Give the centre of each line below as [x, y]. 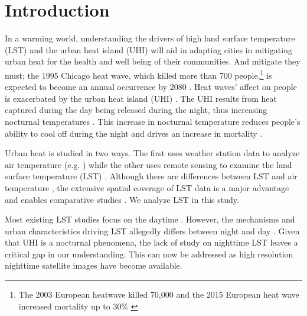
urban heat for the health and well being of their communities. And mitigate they [153, 61]
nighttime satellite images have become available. [94, 265]
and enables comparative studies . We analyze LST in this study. [122, 199]
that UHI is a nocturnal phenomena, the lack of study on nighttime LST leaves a [151, 242]
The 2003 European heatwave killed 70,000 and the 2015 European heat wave [159, 294]
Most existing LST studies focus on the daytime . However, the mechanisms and [150, 219]
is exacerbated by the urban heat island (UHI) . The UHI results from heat [141, 98]
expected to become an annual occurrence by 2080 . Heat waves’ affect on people [151, 87]
